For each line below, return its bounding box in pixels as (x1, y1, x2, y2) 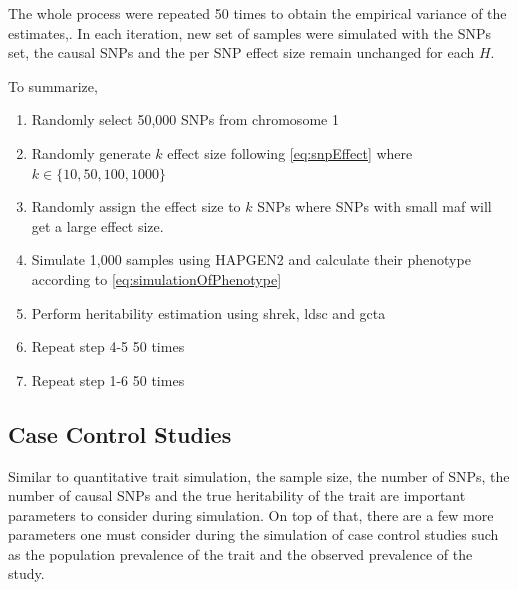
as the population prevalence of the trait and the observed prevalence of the (8, 543, 473, 564)
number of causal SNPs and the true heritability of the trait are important (8, 485, 466, 506)
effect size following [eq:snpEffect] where (167, 142, 413, 163)
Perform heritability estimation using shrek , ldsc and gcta (31, 302, 386, 323)
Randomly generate (31, 142, 151, 163)
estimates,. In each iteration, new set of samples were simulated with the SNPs (8, 22, 491, 43)
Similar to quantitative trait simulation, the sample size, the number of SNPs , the (8, 465, 510, 486)
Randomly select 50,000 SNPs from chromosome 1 (31, 109, 339, 130)
